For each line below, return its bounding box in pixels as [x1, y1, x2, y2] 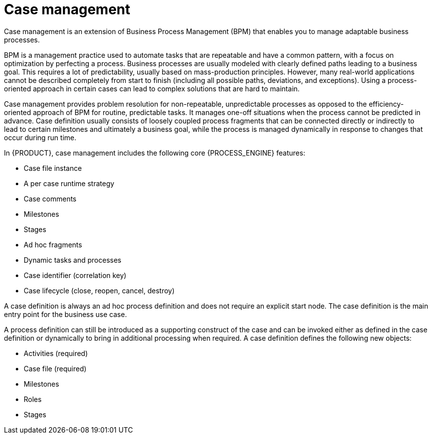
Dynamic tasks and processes [24, 255, 121, 264]
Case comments [24, 194, 77, 203]
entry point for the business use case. [4, 310, 127, 319]
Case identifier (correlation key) [24, 271, 126, 279]
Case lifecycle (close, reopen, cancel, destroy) [24, 286, 175, 295]
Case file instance [24, 163, 82, 172]
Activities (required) [24, 349, 88, 358]
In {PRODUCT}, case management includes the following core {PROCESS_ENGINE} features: [4, 148, 306, 157]
